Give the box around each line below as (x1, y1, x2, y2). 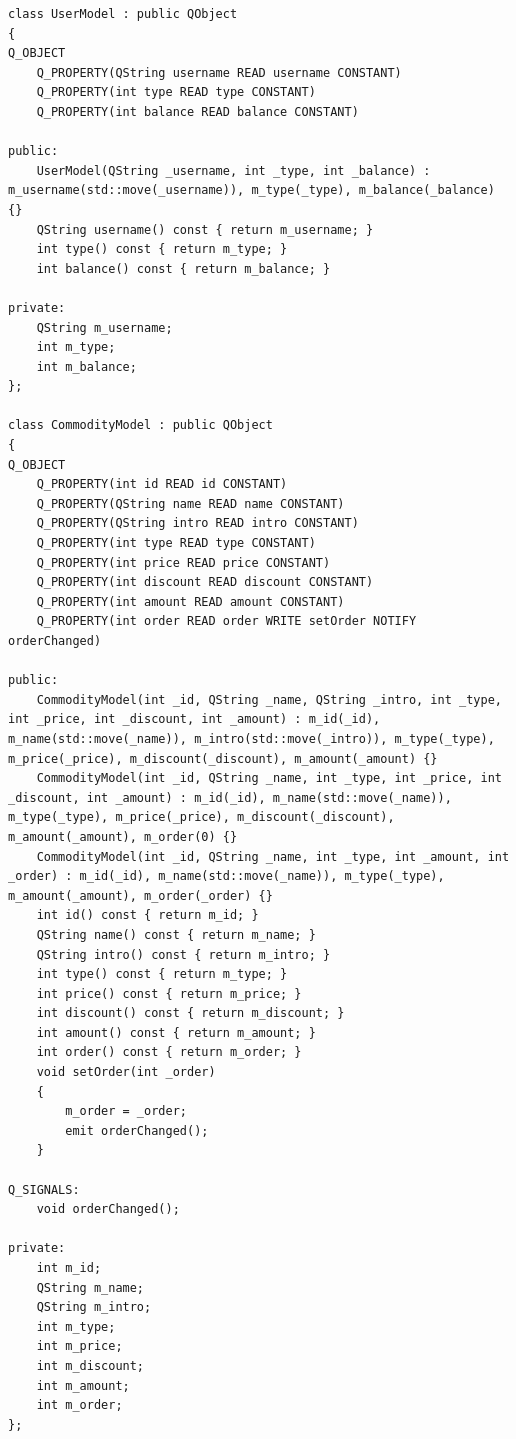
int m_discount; (36, 1358, 145, 1373)
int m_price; (36, 1339, 123, 1354)
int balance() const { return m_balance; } (36, 261, 331, 276)
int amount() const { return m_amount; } (36, 1025, 316, 1040)
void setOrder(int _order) (36, 1065, 216, 1080)
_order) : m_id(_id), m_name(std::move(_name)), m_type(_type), (8, 869, 445, 884)
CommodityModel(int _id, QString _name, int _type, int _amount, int (36, 849, 510, 864)
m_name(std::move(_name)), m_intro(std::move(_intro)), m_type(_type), (8, 731, 495, 746)
